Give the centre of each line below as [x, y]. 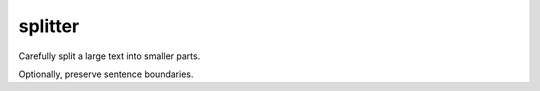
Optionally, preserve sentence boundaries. [106, 74]
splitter [49, 26]
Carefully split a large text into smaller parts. [109, 56]
